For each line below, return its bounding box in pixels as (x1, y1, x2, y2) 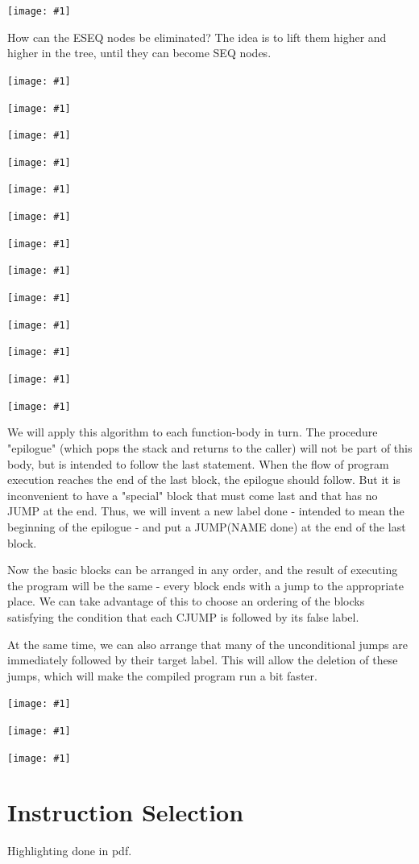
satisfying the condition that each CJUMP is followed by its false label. (7, 608, 359, 625)
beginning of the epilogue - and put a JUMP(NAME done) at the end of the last (7, 518, 406, 535)
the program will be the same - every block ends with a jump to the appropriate (7, 577, 404, 593)
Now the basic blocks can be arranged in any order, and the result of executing (7, 561, 398, 578)
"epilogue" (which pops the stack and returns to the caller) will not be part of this (7, 439, 413, 456)
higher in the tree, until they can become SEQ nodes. (7, 44, 272, 61)
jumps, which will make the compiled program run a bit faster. (7, 667, 317, 684)
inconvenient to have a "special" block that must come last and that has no (7, 486, 378, 503)
